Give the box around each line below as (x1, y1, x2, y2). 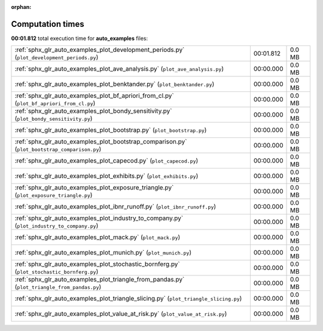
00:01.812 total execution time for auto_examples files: (11, 35, 148, 42)
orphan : (11, 4, 32, 10)
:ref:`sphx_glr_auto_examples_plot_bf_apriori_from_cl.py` (14, 91, 175, 100)
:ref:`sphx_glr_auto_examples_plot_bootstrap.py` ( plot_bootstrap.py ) (14, 126, 207, 134)
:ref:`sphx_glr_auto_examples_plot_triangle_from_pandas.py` (14, 275, 185, 284)
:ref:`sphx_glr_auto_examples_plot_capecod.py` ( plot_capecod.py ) (14, 157, 199, 165)
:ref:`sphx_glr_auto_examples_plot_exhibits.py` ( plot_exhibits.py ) (14, 172, 199, 180)
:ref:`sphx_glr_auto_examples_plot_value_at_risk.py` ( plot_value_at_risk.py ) (14, 309, 227, 318)
